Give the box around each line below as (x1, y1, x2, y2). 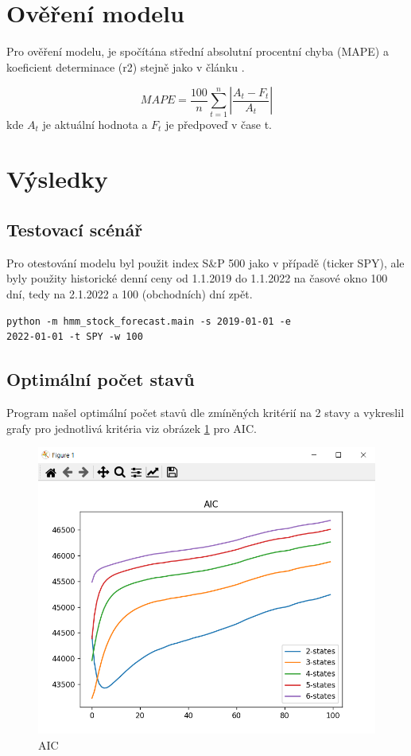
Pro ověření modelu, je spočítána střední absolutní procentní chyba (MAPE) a (6, 43, 389, 60)
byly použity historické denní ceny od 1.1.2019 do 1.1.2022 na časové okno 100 (6, 270, 388, 286)
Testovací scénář (6, 217, 143, 241)
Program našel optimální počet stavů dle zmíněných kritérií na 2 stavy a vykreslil (6, 403, 405, 420)
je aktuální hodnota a (42, 115, 148, 132)
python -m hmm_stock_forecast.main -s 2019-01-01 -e (6, 315, 291, 327)
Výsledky (6, 162, 108, 195)
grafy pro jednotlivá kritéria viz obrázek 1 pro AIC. (6, 419, 257, 436)
